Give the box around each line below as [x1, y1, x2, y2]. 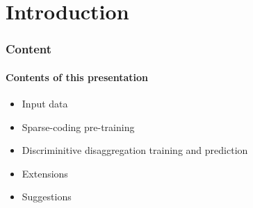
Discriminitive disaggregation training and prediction [22, 143, 248, 157]
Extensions [22, 166, 68, 180]
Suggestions [22, 189, 72, 204]
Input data [22, 96, 68, 111]
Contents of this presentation [6, 69, 149, 84]
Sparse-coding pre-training [22, 119, 135, 134]
